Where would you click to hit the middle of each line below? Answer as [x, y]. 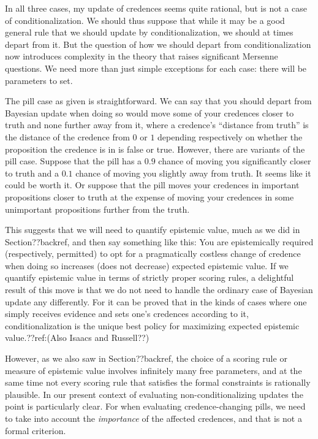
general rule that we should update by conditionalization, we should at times [149, 32]
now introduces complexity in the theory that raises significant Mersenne [142, 56]
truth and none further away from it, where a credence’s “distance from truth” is [157, 125]
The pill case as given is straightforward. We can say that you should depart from [158, 101]
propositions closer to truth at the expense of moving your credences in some [150, 197]
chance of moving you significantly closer [235, 161]
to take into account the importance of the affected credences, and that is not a [153, 418]
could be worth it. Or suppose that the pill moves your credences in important [152, 185]
